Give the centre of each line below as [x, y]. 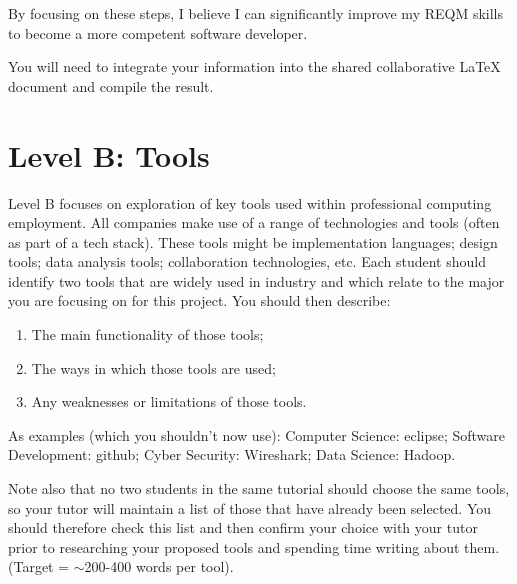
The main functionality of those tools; [147, 334]
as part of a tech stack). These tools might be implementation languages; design [253, 241]
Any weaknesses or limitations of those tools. [169, 401]
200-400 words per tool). [159, 566]
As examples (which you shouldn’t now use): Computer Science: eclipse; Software [257, 434]
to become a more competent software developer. [158, 32]
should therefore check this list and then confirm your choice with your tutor [243, 527]
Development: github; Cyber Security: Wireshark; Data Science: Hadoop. [232, 454]
